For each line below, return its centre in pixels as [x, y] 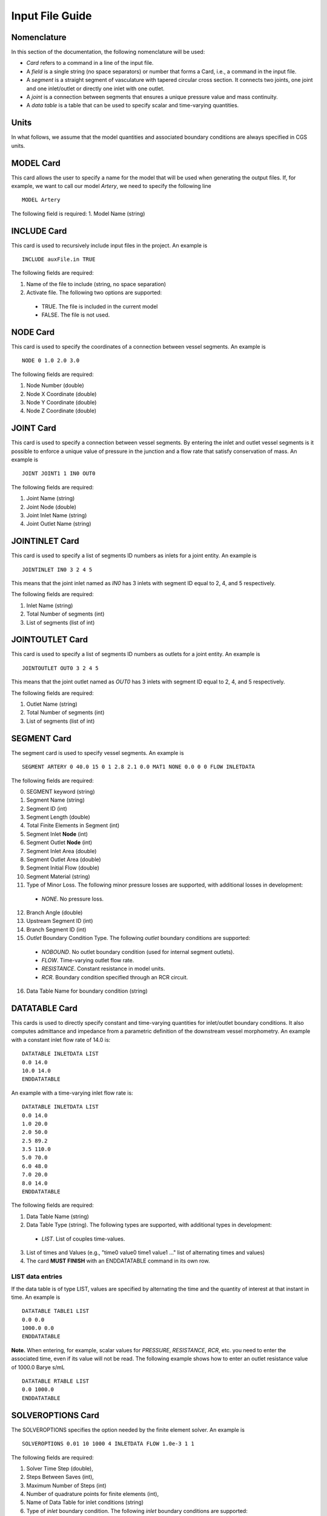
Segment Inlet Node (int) [57, 834]
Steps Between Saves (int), [60, 1477]
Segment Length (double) [58, 817]
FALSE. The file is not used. [76, 315]
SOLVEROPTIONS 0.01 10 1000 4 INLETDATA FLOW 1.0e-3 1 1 [108, 1444]
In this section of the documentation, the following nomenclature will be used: [108, 52]
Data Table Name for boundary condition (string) [87, 991]
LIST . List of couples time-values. [83, 1239]
